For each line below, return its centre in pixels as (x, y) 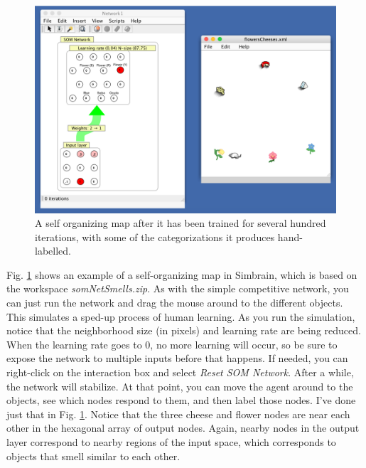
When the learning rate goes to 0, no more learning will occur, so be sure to (172, 344)
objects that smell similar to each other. (93, 456)
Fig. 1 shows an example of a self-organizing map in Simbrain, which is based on (182, 274)
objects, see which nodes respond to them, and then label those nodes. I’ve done (181, 400)
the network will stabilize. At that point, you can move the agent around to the (180, 386)
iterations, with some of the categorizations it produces (155, 236)
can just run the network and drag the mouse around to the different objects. (175, 303)
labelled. (53, 251)
